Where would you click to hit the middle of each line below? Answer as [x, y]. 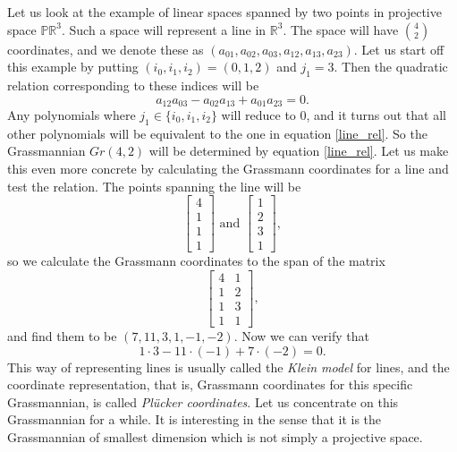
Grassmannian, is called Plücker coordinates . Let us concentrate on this [203, 401]
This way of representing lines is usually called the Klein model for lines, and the [228, 367]
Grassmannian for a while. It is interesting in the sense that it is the [195, 419]
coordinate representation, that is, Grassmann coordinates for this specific [210, 384]
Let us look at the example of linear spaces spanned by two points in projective [224, 12]
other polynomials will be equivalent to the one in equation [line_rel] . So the [217, 133]
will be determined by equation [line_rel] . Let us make [299, 151]
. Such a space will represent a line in [164, 29]
